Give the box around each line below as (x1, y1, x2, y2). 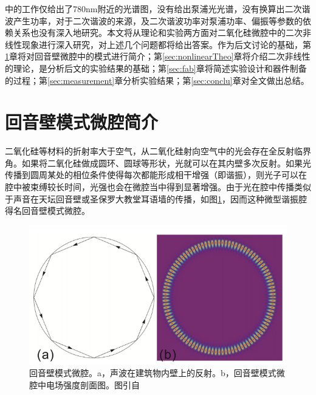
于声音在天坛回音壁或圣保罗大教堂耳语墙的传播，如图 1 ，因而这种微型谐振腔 (5, 192, 307, 205)
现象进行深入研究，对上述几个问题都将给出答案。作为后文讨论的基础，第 (21, 38, 311, 50)
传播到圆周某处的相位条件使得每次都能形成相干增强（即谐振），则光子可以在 (5, 168, 307, 181)
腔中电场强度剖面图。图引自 (29, 378, 140, 391)
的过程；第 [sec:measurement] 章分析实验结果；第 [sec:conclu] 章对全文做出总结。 (5, 74, 309, 86)
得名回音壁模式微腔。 (5, 204, 90, 217)
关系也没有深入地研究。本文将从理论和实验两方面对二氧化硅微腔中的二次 (13, 26, 303, 39)
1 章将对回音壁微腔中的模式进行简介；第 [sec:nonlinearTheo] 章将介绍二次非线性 (5, 50, 311, 63)
